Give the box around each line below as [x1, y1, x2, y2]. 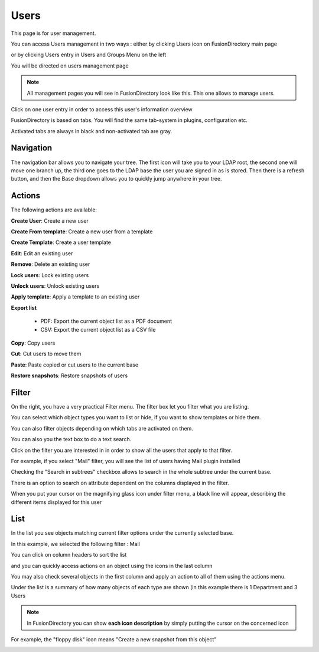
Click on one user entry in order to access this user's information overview [11, 105, 193, 113]
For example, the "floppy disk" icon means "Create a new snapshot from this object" [11, 635, 217, 643]
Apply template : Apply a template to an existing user [11, 293, 140, 300]
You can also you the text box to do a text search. [11, 436, 132, 443]
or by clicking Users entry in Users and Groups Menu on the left [11, 51, 167, 59]
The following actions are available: [11, 206, 97, 213]
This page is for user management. [11, 30, 96, 37]
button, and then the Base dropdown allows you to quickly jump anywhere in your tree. [11, 175, 222, 182]
